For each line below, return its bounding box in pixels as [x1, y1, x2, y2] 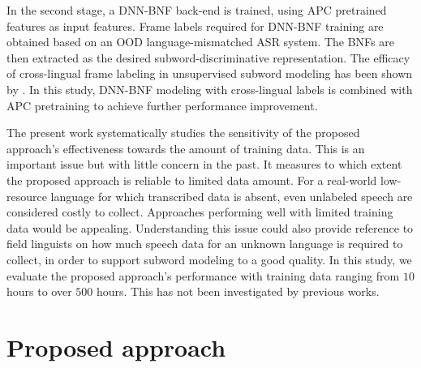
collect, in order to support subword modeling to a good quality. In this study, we [6, 250, 412, 267]
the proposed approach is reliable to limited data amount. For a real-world [6, 171, 377, 188]
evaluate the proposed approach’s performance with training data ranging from [6, 267, 400, 284]
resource [6, 187, 47, 204]
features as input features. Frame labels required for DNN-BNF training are [6, 17, 384, 34]
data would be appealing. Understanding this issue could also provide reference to [6, 219, 414, 236]
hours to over [6, 283, 72, 300]
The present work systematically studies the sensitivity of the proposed [6, 124, 360, 141]
